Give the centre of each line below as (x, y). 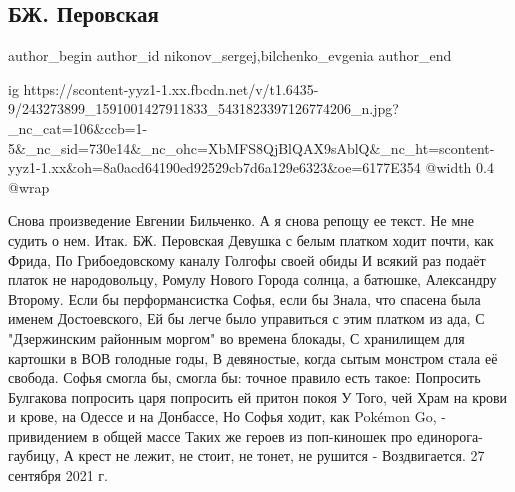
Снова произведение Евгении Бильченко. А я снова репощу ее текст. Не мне (241, 220)
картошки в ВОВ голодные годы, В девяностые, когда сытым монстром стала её (253, 357)
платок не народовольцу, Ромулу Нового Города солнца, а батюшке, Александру (252, 279)
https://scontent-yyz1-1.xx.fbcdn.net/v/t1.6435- (171, 88)
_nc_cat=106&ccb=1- (78, 127)
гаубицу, (34, 455)
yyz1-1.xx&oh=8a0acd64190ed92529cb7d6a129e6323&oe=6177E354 (214, 167)
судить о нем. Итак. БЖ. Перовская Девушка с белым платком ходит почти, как (251, 239)
